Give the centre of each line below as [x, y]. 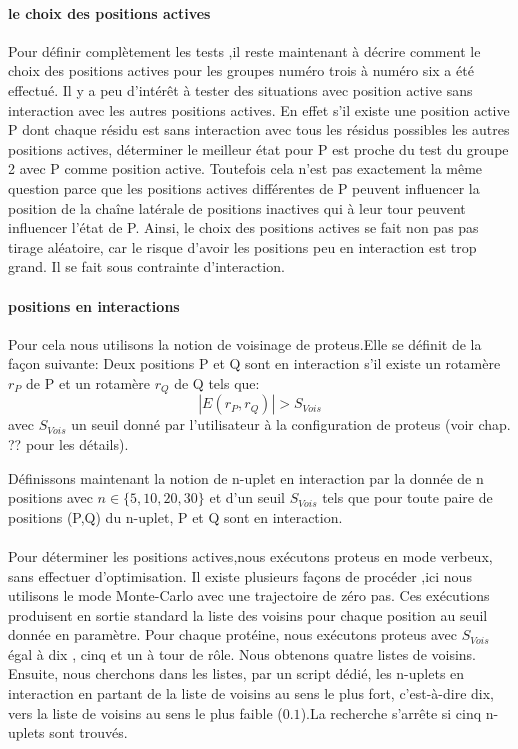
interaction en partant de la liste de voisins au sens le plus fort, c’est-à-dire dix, [251, 693]
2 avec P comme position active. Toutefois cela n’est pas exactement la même [245, 168]
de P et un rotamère [88, 382]
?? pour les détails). [68, 443]
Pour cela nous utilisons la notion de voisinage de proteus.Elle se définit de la [245, 343]
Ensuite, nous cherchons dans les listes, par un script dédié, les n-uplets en [236, 673]
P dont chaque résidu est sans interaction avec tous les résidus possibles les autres [259, 129]
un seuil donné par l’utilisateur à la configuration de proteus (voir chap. [291, 424]
